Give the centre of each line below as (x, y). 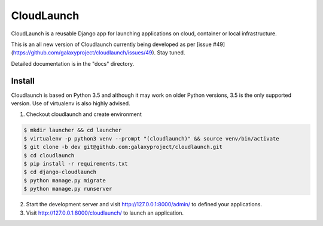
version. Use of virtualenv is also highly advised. (71, 103)
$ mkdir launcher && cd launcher (73, 130)
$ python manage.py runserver (68, 189)
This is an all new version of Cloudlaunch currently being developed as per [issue (111, 44)
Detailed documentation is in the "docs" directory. (73, 63)
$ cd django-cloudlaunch (60, 172)
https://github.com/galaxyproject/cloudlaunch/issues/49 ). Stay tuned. (99, 53)
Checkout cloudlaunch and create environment (84, 114)
